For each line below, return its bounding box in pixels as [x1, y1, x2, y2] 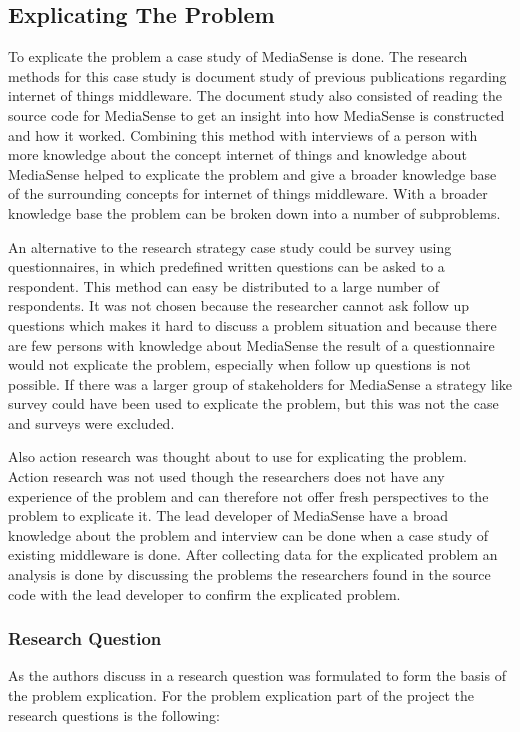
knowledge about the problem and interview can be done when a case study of [8, 524, 489, 545]
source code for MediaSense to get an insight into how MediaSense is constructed [8, 104, 505, 125]
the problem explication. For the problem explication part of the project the [8, 685, 474, 706]
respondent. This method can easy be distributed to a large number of [8, 275, 439, 296]
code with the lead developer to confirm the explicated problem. [8, 583, 401, 604]
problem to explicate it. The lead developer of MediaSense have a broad [8, 505, 449, 526]
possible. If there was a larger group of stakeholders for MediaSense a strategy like [8, 373, 513, 394]
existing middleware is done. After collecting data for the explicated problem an [8, 544, 498, 565]
